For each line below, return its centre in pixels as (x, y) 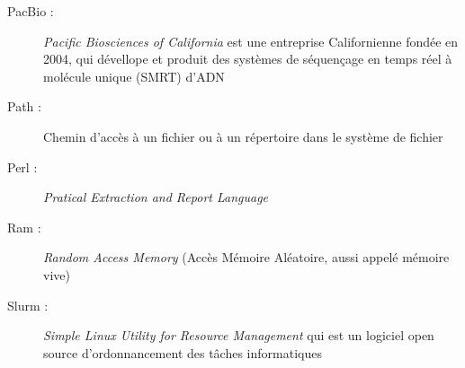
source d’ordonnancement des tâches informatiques (183, 352)
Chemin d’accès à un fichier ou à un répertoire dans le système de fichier (243, 136)
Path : (24, 106)
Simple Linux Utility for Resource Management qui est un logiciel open (239, 335)
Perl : (22, 166)
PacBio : (31, 11)
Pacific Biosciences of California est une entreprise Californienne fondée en (251, 41)
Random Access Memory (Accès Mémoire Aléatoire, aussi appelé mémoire (246, 257)
